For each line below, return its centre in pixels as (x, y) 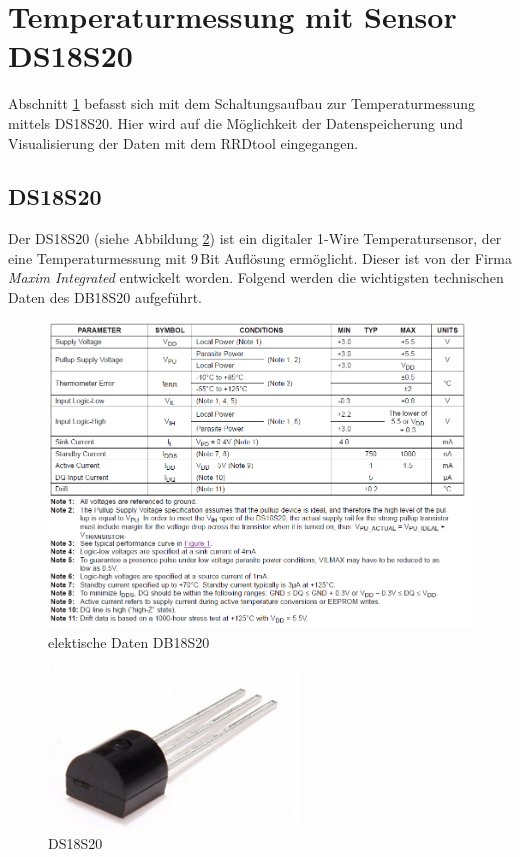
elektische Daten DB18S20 (129, 641)
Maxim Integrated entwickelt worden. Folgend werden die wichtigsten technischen (256, 277)
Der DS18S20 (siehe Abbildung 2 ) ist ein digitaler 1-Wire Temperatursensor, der (255, 238)
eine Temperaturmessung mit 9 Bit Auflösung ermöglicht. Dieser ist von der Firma (260, 257)
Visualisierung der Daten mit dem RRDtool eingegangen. (183, 142)
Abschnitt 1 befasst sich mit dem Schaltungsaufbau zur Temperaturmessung (241, 103)
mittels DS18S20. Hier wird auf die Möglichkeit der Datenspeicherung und (235, 122)
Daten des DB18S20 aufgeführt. (105, 297)
